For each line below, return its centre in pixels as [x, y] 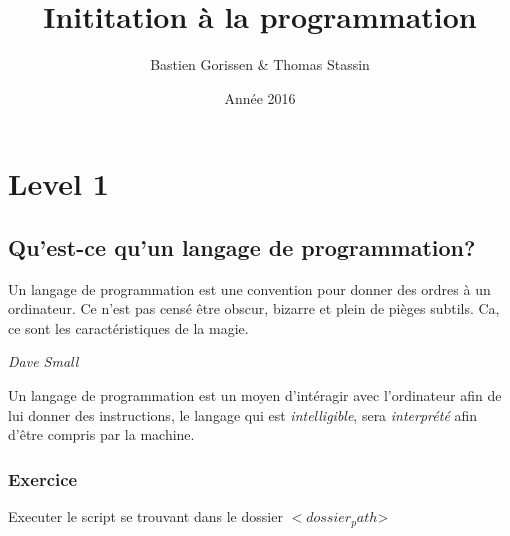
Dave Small [43, 361]
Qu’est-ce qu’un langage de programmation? [242, 246]
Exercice [43, 478]
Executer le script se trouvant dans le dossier [145, 516]
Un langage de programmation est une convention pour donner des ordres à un [249, 288]
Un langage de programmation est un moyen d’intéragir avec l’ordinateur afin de [255, 395]
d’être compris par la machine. [101, 434]
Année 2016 [260, 97]
